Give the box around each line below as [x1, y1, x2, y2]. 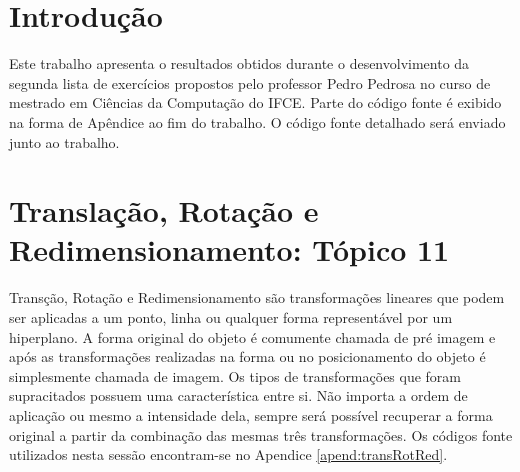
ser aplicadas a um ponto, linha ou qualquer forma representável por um [9, 307, 453, 327]
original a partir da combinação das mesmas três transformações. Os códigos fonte [9, 424, 513, 445]
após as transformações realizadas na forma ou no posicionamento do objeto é [9, 346, 486, 367]
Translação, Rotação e [9, 190, 319, 231]
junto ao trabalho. [9, 131, 120, 152]
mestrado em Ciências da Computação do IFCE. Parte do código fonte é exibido [9, 92, 502, 113]
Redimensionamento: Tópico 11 [9, 229, 450, 270]
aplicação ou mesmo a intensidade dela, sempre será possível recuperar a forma [9, 404, 493, 425]
